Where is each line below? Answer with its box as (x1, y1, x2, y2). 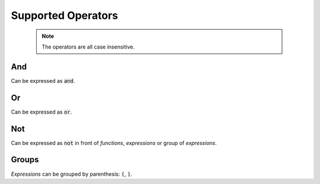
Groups (11, 154, 39, 165)
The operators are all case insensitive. (41, 43, 135, 50)
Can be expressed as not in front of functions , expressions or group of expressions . (11, 139, 217, 146)
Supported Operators (11, 9, 119, 22)
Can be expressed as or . (11, 108, 72, 115)
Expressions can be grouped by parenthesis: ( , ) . (11, 170, 133, 177)
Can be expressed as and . (11, 77, 75, 84)
